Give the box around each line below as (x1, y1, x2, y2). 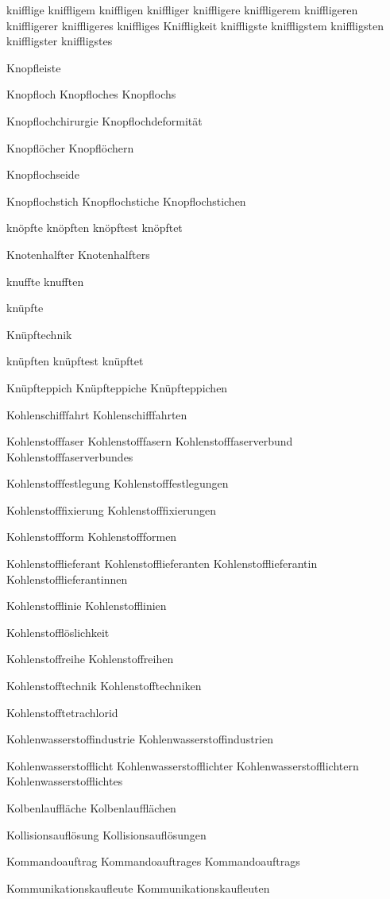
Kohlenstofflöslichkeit (6, 623, 110, 640)
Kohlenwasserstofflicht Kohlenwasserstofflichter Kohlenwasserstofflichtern (6, 757, 359, 774)
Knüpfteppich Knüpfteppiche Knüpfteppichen (6, 379, 228, 395)
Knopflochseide (6, 166, 79, 183)
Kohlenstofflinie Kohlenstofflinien (6, 597, 167, 614)
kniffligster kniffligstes (6, 33, 113, 49)
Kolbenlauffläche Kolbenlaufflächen (6, 800, 176, 816)
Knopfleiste (6, 59, 61, 75)
